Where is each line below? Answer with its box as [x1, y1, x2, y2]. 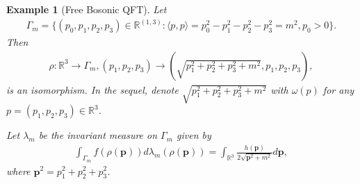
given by [177, 128, 211, 142]
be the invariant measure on [38, 128, 158, 142]
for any [322, 82, 354, 97]
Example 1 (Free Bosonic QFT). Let [6, 2, 167, 16]
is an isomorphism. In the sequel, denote [6, 82, 179, 97]
